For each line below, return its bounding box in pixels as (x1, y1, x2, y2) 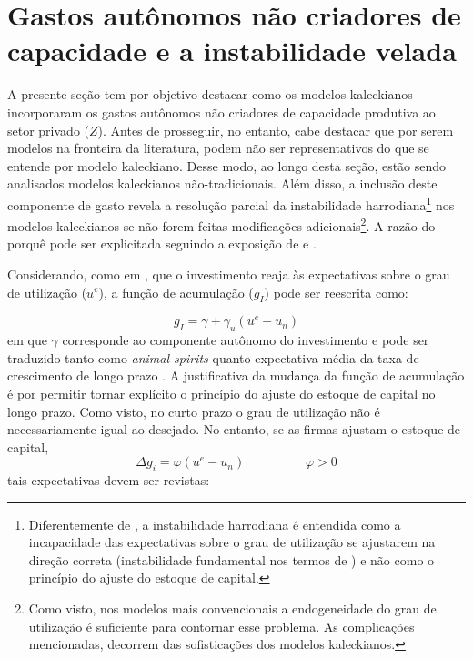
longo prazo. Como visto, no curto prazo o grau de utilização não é (7, 401, 380, 421)
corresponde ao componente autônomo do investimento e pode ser (62, 330, 429, 350)
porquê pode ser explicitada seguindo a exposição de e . (7, 234, 317, 253)
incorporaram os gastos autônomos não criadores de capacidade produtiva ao (7, 102, 436, 121)
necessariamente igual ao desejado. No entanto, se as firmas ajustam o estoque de (7, 420, 461, 439)
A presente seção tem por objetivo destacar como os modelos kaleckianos (7, 85, 413, 104)
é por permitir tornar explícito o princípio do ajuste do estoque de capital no (7, 383, 436, 402)
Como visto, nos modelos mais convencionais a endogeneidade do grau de (28, 599, 437, 618)
